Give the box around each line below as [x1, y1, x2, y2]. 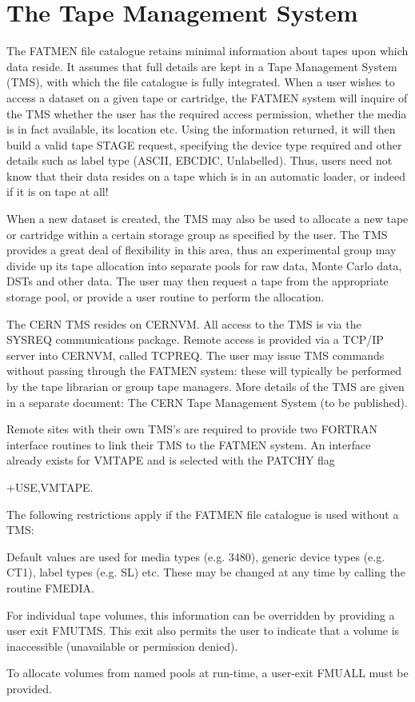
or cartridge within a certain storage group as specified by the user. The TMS [6, 225, 388, 242]
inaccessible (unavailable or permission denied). [6, 637, 238, 654]
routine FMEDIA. [6, 579, 94, 596]
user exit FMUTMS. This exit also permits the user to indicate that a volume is [6, 622, 400, 639]
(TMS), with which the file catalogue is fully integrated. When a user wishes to [6, 74, 395, 90]
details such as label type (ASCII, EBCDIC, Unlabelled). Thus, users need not [6, 152, 393, 169]
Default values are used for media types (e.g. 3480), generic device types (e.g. [6, 548, 385, 564]
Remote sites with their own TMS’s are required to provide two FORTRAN [6, 421, 377, 437]
